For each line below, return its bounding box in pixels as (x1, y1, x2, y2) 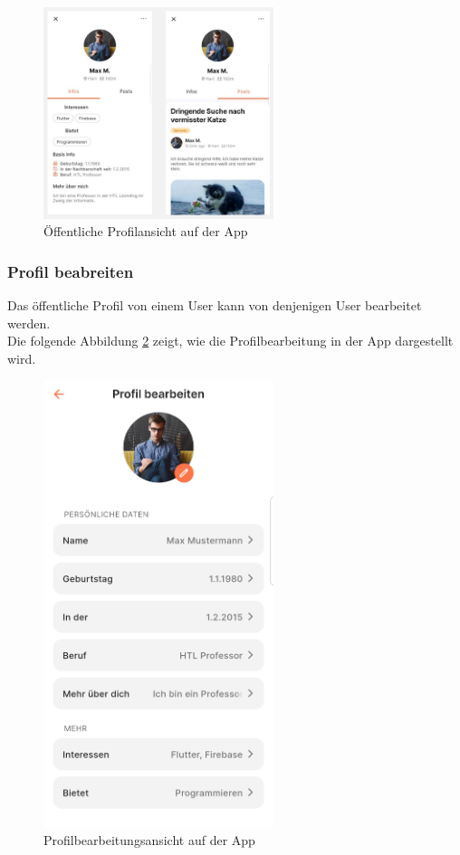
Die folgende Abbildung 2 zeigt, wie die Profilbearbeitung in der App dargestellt (7, 331, 454, 350)
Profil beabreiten (7, 260, 134, 282)
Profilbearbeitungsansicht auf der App (43, 831, 255, 850)
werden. (7, 313, 51, 332)
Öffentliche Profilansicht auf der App (43, 222, 248, 241)
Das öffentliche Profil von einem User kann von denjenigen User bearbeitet (7, 296, 422, 315)
